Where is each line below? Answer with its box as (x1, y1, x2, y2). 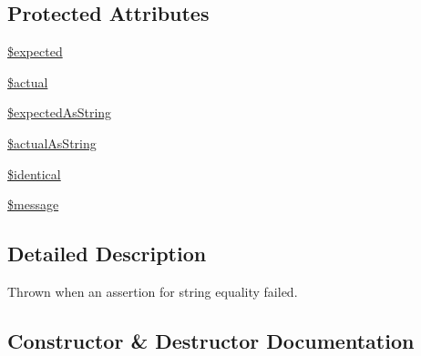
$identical (7, 164, 61, 183)
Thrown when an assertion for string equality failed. (7, 281, 298, 300)
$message (7, 195, 59, 214)
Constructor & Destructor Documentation (7, 326, 415, 354)
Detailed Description (7, 239, 207, 268)
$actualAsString (7, 133, 97, 152)
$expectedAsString (7, 103, 112, 122)
